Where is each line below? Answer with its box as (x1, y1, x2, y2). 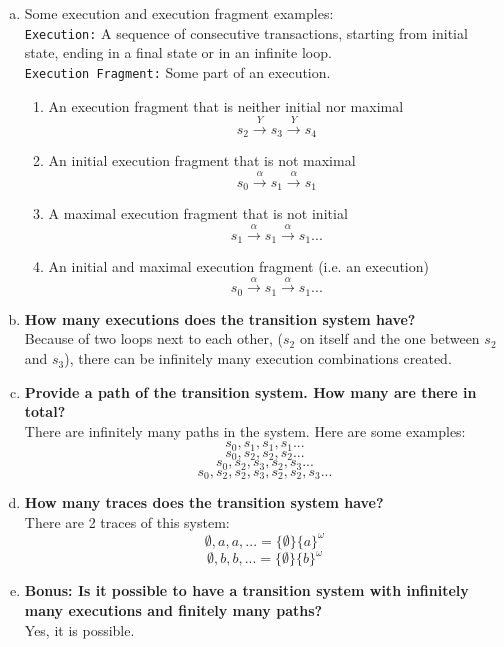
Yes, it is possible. (24, 619, 135, 640)
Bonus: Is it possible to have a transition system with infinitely (24, 580, 469, 601)
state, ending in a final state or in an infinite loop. (24, 42, 332, 63)
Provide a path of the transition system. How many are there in (24, 381, 477, 402)
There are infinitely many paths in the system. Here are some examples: (24, 420, 466, 441)
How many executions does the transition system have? (24, 308, 416, 329)
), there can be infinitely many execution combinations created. (64, 348, 452, 369)
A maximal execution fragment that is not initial (48, 203, 348, 224)
